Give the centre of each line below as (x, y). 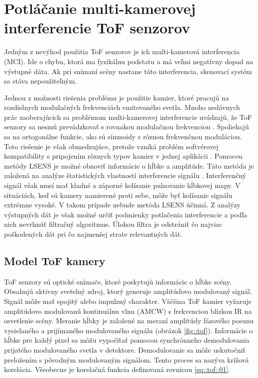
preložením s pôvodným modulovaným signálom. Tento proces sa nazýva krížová (127, 359)
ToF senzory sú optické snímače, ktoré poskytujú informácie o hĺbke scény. (118, 281)
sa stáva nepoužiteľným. (40, 81)
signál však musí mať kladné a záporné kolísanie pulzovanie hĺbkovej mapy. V (122, 185)
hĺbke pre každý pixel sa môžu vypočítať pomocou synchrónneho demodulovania (127, 340)
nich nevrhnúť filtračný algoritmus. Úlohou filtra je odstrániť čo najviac (113, 224)
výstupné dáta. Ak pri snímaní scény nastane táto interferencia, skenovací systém (128, 71)
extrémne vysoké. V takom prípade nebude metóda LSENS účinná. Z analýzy (123, 205)
